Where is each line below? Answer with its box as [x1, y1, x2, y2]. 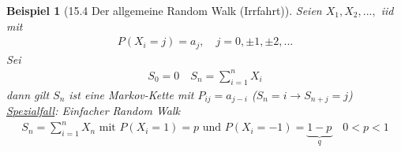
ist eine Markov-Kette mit [69, 86, 194, 102]
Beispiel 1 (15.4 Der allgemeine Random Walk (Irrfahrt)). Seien [6, 2, 322, 18]
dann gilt [6, 86, 50, 102]
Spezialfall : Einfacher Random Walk [6, 102, 180, 119]
